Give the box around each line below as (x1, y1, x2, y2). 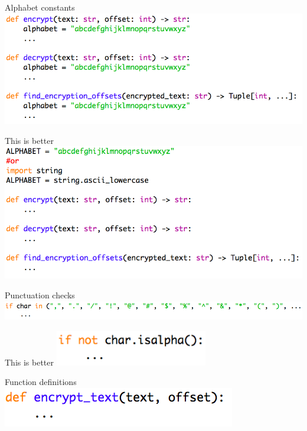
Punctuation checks (5, 288, 75, 301)
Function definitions (5, 376, 77, 388)
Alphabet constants (5, 1, 75, 13)
